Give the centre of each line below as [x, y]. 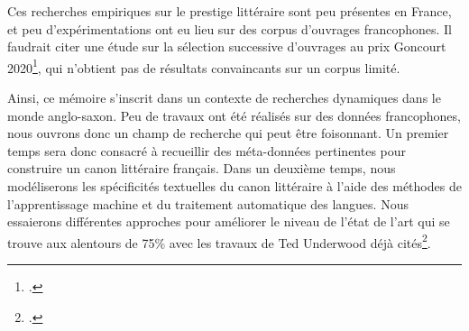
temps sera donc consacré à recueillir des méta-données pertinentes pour [207, 150]
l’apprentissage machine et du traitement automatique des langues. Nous [208, 203]
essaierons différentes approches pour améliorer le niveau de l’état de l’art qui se [229, 221]
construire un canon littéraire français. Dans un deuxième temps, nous [202, 168]
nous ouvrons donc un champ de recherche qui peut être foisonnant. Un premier [228, 133]
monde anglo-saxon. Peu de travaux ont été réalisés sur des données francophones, [234, 115]
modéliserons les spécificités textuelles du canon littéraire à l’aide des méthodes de [234, 186]
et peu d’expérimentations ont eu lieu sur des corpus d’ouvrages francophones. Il [230, 28]
